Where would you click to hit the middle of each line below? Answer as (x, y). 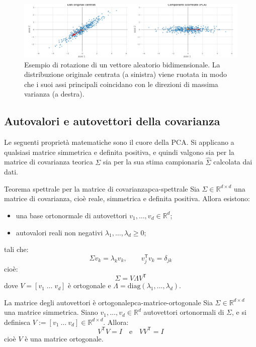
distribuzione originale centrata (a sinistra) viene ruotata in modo (125, 74)
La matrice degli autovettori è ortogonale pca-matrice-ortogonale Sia (108, 302)
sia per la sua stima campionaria (153, 162)
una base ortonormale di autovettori (71, 215)
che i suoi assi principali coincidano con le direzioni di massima (121, 84)
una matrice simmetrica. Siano (51, 312)
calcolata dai (233, 162)
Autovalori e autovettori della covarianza (112, 121)
